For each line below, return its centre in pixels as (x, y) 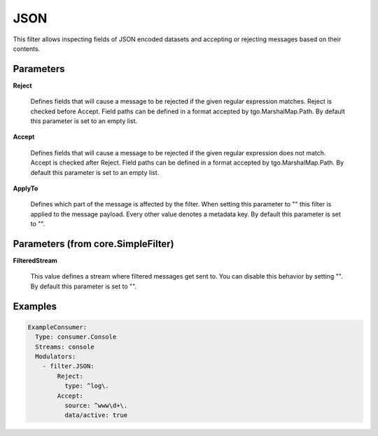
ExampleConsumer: (57, 327)
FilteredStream (35, 261)
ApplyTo (26, 188)
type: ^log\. (87, 386)
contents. (27, 48)
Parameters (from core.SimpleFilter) (93, 244)
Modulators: (56, 357)
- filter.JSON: (68, 366)
